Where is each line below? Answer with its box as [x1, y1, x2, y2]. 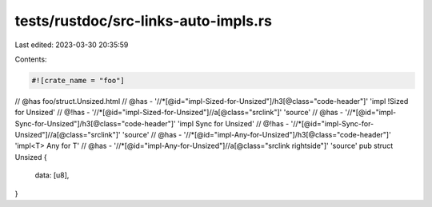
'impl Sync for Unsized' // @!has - [177, 118, 290, 128]
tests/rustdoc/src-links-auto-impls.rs [14, 12, 272, 30]
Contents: [14, 54, 47, 64]
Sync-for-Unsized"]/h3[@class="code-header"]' [14, 118, 176, 128]
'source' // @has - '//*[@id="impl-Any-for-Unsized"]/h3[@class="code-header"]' [122, 130, 391, 140]
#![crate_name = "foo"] [31, 76, 126, 85]
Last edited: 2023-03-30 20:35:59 [14, 40, 129, 50]
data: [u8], [34, 170, 70, 180]
